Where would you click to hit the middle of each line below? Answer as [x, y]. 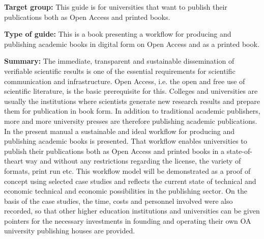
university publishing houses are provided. [70, 231]
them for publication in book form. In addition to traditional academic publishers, [132, 111]
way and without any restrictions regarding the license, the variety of [133, 161]
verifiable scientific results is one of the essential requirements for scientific [120, 71]
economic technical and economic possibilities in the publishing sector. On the [126, 191]
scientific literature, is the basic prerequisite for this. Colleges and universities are [131, 91]
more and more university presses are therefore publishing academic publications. [131, 121]
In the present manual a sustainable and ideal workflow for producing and [120, 131]
